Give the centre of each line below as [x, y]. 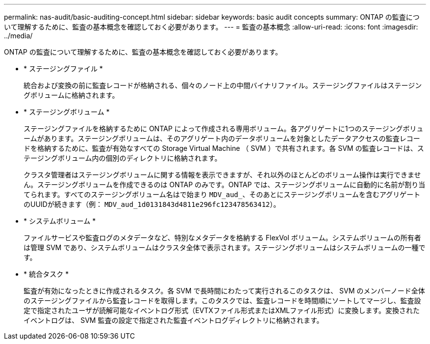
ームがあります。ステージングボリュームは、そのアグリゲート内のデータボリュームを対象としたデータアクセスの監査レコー [222, 138]
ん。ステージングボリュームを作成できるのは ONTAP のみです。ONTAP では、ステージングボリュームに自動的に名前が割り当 [225, 185]
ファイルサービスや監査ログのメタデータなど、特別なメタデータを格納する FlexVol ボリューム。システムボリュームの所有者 [222, 238]
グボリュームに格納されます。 [71, 95]
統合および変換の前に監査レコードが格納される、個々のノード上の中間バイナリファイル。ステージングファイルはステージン [223, 85]
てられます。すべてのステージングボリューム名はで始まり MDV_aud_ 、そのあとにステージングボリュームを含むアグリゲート [222, 194]
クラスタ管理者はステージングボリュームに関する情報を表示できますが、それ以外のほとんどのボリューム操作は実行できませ [222, 175]
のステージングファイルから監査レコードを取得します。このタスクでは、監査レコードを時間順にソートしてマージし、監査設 [222, 301]
